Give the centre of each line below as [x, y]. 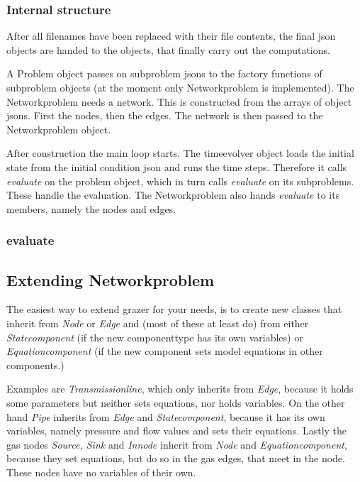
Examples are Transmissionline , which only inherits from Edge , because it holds [180, 389]
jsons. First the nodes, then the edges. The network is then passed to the [165, 115]
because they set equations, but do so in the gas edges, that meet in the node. [176, 458]
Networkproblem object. [59, 129]
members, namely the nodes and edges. [91, 208]
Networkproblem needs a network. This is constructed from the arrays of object [179, 101]
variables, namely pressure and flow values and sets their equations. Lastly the [177, 431]
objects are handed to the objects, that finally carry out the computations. [168, 49]
